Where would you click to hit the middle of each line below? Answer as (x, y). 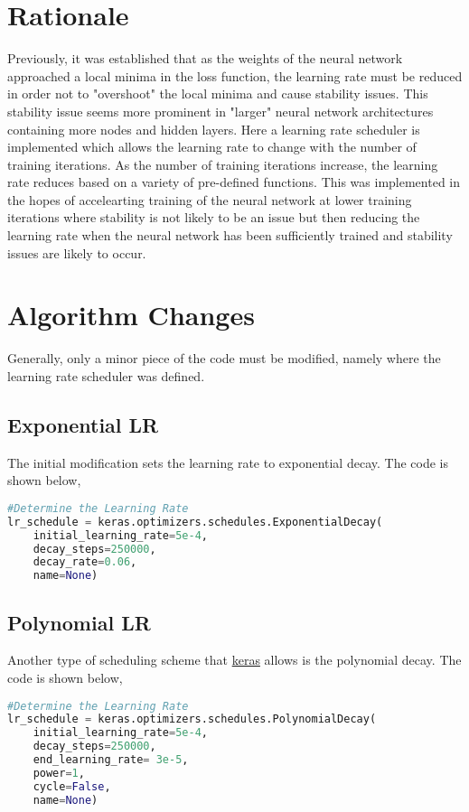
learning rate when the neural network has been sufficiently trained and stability (230, 235)
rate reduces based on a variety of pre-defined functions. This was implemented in (234, 182)
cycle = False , (72, 786)
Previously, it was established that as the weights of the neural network (205, 58)
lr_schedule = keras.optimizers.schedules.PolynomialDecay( (192, 719)
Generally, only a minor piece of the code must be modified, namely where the (224, 358)
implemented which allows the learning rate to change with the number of (212, 147)
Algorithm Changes (131, 315)
